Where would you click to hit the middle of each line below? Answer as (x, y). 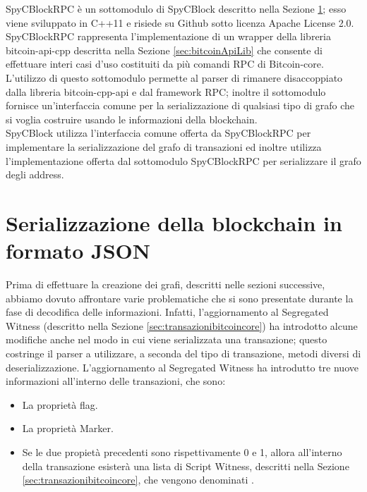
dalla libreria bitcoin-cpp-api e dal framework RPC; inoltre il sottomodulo (166, 91)
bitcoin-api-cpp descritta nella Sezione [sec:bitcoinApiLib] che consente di (164, 50)
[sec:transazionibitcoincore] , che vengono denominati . (138, 480)
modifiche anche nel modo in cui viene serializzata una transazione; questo (167, 339)
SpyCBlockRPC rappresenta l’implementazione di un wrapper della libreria (168, 36)
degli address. (35, 174)
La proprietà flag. (60, 404)
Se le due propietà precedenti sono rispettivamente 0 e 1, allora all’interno (182, 451)
